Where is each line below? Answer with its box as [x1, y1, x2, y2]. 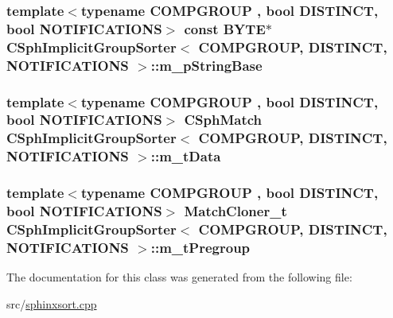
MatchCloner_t [184, 201, 287, 221]
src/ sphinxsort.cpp [6, 295, 97, 312]
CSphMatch [184, 110, 263, 130]
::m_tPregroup [150, 237, 251, 257]
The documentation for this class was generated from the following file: [6, 269, 352, 285]
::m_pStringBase [150, 55, 263, 75]
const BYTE [184, 18, 266, 38]
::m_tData [150, 146, 221, 166]
